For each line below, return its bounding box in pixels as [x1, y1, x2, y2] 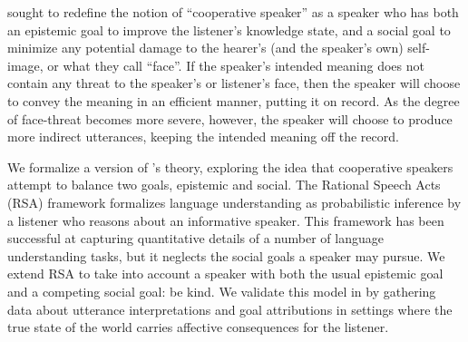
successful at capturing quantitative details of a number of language [7, 229, 384, 248]
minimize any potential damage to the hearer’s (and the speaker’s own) [7, 38, 404, 57]
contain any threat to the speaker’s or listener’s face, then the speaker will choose [7, 73, 461, 93]
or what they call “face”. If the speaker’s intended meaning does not [47, 55, 424, 74]
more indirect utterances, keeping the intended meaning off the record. [7, 127, 399, 146]
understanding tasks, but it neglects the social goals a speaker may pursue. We [7, 246, 445, 265]
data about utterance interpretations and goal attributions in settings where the [7, 299, 453, 318]
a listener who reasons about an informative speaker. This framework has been [7, 210, 444, 230]
